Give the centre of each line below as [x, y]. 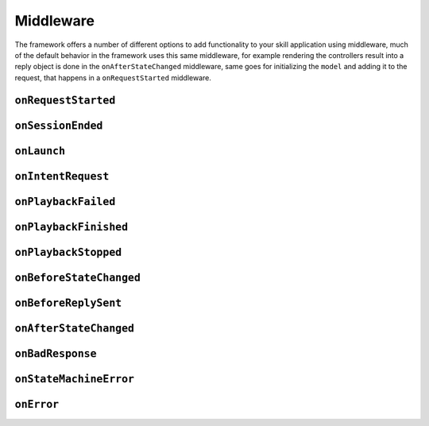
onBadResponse [56, 353]
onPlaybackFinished [71, 227]
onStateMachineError [75, 379]
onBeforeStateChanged [77, 277]
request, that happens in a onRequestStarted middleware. [113, 77]
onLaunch [40, 151]
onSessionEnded [59, 126]
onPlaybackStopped [68, 252]
